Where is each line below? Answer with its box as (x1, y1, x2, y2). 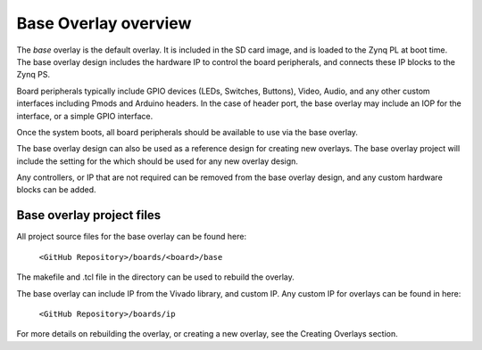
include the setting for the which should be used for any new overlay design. (16, 156, 299, 167)
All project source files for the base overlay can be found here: (16, 232, 247, 242)
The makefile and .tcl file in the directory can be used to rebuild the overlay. (16, 272, 295, 282)
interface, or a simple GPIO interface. (16, 110, 154, 121)
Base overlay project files (16, 208, 162, 223)
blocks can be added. (16, 184, 97, 195)
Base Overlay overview (16, 13, 192, 33)
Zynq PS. (16, 69, 51, 80)
